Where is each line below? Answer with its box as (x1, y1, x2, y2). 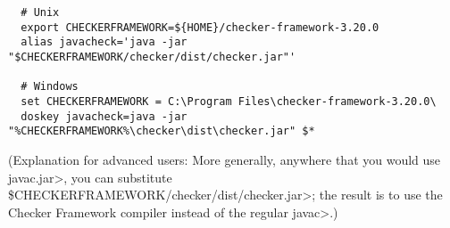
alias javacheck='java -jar (21, 36, 187, 49)
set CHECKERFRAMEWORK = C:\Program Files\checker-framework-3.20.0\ (21, 94, 437, 108)
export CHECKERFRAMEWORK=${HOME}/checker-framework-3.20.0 (21, 20, 379, 34)
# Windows (21, 80, 79, 94)
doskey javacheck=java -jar (21, 110, 187, 123)
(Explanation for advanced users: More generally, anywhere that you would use (8, 150, 441, 168)
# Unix (21, 6, 60, 19)
